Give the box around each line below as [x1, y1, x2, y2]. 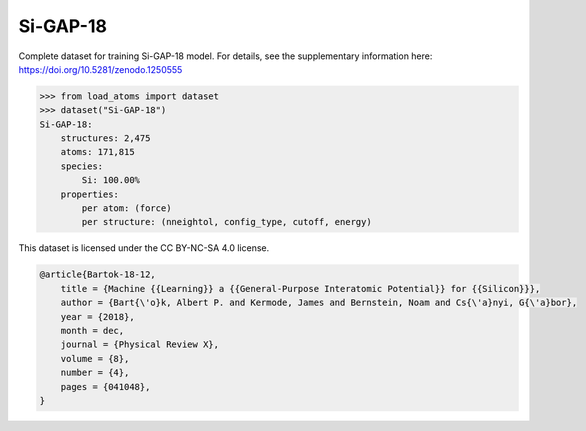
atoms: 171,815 [60, 146, 135, 158]
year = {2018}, [60, 311, 135, 322]
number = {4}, [60, 367, 130, 379]
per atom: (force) [81, 203, 172, 214]
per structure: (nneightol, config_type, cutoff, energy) [81, 216, 372, 228]
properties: [60, 188, 120, 200]
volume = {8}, [60, 353, 130, 364]
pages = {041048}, [60, 381, 151, 392]
